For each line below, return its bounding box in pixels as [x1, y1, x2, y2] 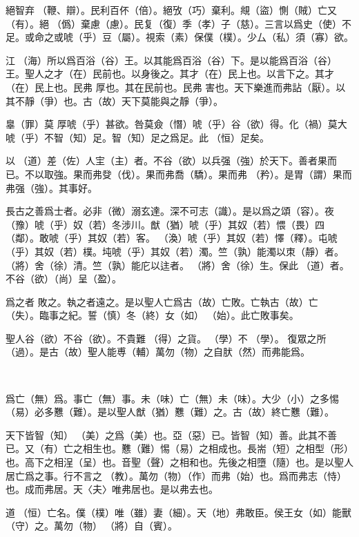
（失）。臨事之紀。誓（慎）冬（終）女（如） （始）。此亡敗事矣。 [6, 308, 299, 322]
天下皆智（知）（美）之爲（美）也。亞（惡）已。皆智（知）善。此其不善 [6, 427, 337, 442]
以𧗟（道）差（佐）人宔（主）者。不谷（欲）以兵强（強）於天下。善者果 [6, 153, 327, 168]
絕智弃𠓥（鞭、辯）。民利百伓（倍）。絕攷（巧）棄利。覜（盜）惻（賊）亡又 [6, 3, 337, 17]
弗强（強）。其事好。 [6, 180, 97, 195]
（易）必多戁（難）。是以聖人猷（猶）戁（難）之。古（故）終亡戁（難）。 [6, 404, 334, 419]
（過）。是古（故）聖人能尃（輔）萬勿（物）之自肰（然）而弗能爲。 [6, 344, 310, 359]
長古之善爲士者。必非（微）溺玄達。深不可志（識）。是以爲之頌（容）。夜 [6, 204, 334, 218]
